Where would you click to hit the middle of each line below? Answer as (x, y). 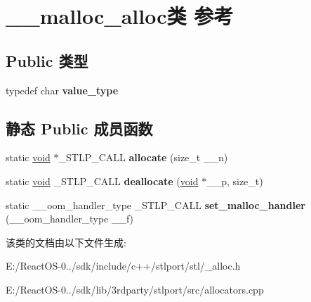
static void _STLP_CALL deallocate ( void (102, 181)
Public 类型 (47, 60)
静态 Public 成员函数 (79, 128)
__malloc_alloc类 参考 (120, 16)
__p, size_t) (235, 181)
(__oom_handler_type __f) (70, 219)
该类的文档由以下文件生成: (66, 242)
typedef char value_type (62, 90)
